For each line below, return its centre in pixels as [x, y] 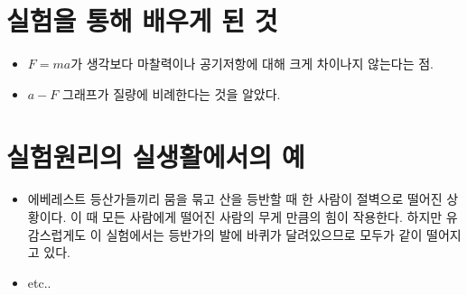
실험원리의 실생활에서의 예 [156, 156]
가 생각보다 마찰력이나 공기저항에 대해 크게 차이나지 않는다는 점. [252, 64]
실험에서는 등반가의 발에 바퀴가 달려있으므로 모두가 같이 [264, 234]
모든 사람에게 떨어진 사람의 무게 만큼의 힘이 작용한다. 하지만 [272, 217]
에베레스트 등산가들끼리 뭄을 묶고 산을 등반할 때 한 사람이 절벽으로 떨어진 [235, 199]
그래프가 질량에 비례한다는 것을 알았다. [172, 93]
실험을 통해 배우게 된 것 [142, 20]
